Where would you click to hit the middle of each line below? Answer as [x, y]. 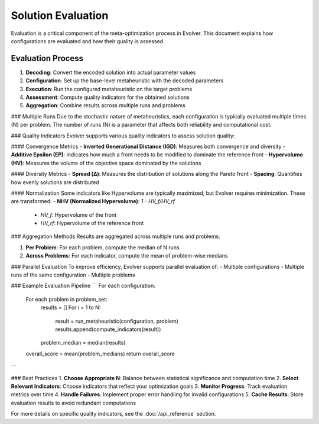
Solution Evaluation [60, 15]
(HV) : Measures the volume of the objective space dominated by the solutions [106, 163]
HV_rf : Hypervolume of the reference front [92, 223]
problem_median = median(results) [83, 343]
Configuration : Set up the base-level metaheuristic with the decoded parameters [125, 81]
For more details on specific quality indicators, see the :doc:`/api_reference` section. [113, 414]
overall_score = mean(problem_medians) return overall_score [100, 354]
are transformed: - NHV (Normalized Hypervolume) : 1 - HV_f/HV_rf [93, 201]
